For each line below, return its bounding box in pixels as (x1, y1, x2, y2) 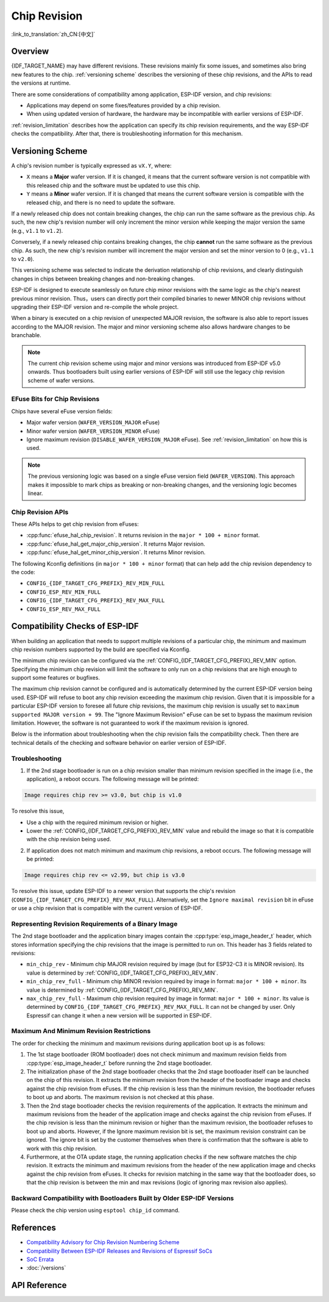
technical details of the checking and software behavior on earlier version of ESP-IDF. (11, 739, 227, 746)
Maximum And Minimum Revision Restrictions (11, 1027, 151, 1036)
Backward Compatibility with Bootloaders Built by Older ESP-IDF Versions (11, 1193, 235, 1202)
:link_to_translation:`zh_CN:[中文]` (11, 30, 96, 38)
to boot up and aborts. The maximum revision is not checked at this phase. (26, 1094, 214, 1101)
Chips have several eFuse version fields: (11, 407, 113, 414)
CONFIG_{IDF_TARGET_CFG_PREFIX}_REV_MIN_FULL (26, 580, 165, 587)
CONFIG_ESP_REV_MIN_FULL (26, 588, 101, 596)
